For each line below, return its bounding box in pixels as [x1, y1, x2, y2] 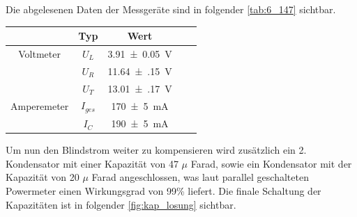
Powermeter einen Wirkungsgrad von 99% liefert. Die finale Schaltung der [6, 184, 321, 198]
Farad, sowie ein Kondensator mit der [190, 156, 352, 170]
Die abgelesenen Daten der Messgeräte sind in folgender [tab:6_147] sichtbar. [6, 2, 336, 16]
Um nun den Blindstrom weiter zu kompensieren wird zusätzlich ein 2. [6, 143, 307, 157]
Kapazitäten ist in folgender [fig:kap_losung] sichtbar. [6, 197, 236, 211]
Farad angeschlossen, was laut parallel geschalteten [91, 170, 309, 184]
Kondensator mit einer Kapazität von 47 [6, 156, 178, 170]
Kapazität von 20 [6, 170, 79, 184]
